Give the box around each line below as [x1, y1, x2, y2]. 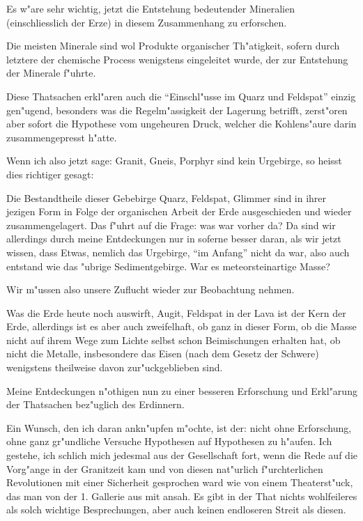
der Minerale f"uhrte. [6, 65, 96, 80]
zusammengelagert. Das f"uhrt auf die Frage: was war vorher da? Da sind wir [6, 217, 336, 232]
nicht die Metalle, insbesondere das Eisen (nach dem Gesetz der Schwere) [6, 346, 319, 361]
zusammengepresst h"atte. [6, 130, 117, 144]
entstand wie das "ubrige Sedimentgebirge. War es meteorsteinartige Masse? [6, 258, 330, 273]
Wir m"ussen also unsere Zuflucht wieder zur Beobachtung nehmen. [6, 282, 295, 297]
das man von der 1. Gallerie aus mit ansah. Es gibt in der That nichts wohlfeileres [6, 488, 357, 503]
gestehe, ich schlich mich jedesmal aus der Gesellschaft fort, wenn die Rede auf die [6, 448, 357, 462]
